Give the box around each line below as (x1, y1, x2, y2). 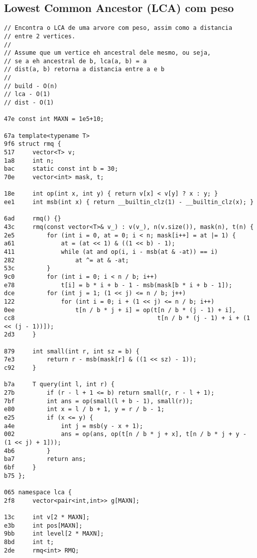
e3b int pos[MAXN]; (4, 522, 83, 529)
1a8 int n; (4, 157, 54, 164)
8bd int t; (4, 538, 54, 546)
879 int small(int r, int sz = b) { (4, 347, 140, 355)
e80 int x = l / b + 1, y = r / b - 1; (4, 406, 165, 413)
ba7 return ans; (4, 455, 86, 463)
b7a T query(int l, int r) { (4, 381, 115, 388)
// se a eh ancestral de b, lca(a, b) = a (4, 57, 147, 65)
